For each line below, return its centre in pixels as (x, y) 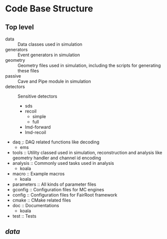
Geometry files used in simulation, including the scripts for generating (89, 65)
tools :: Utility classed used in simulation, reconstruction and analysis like (87, 153)
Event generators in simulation (49, 55)
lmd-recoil (35, 132)
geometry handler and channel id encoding (57, 158)
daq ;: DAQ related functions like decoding (56, 142)
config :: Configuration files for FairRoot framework (65, 195)
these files (28, 71)
